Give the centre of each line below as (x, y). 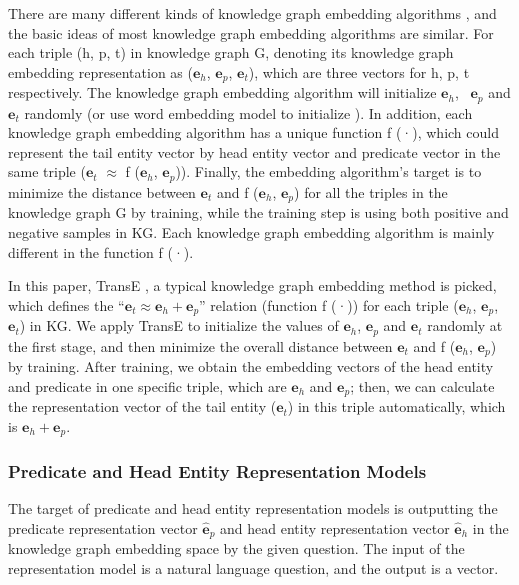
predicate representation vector (103, 528)
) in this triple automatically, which (396, 406)
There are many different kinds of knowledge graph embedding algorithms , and (252, 13)
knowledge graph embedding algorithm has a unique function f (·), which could (253, 132)
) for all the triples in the (371, 191)
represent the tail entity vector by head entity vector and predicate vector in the (254, 151)
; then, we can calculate (422, 385)
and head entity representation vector (335, 528)
